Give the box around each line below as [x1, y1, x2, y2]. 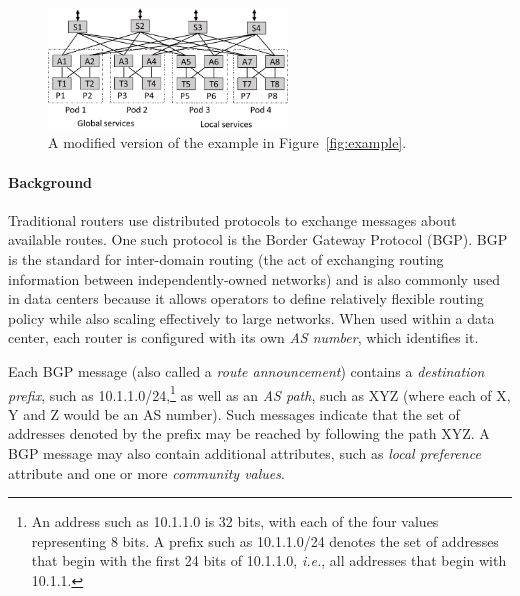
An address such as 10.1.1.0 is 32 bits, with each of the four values [31, 511, 439, 532]
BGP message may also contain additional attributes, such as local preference [8, 443, 481, 464]
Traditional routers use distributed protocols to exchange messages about [8, 209, 457, 230]
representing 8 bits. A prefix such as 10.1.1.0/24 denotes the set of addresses [31, 530, 499, 551]
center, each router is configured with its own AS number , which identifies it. [8, 327, 479, 348]
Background [8, 171, 93, 192]
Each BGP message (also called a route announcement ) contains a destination [8, 361, 485, 381]
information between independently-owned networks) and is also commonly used [8, 268, 500, 289]
